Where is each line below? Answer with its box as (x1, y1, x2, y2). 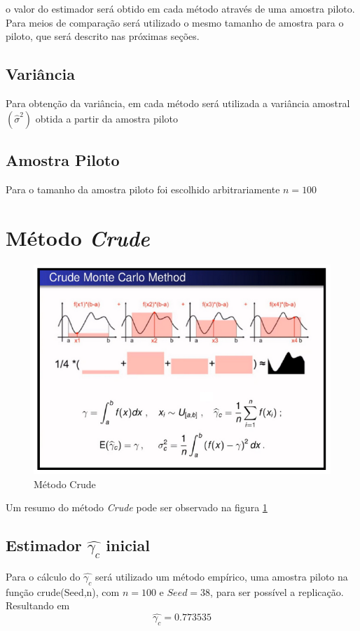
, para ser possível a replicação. (210, 584, 344, 599)
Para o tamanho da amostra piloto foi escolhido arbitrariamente (6, 181, 280, 196)
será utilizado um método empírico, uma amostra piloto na (95, 569, 348, 583)
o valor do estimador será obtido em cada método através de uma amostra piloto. (6, 1, 355, 15)
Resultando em (6, 598, 70, 613)
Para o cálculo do (6, 569, 81, 583)
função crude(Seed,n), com (6, 584, 120, 599)
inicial (106, 534, 151, 556)
